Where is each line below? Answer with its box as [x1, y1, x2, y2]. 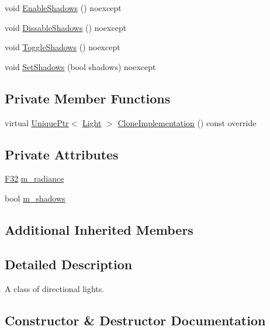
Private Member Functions [5, 89, 171, 107]
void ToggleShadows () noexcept [5, 41, 120, 53]
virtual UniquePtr [5, 116, 69, 128]
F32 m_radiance [5, 172, 64, 185]
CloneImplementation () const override [117, 116, 257, 128]
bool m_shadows [5, 192, 65, 204]
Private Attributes [5, 145, 119, 163]
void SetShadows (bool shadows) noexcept [5, 60, 156, 72]
